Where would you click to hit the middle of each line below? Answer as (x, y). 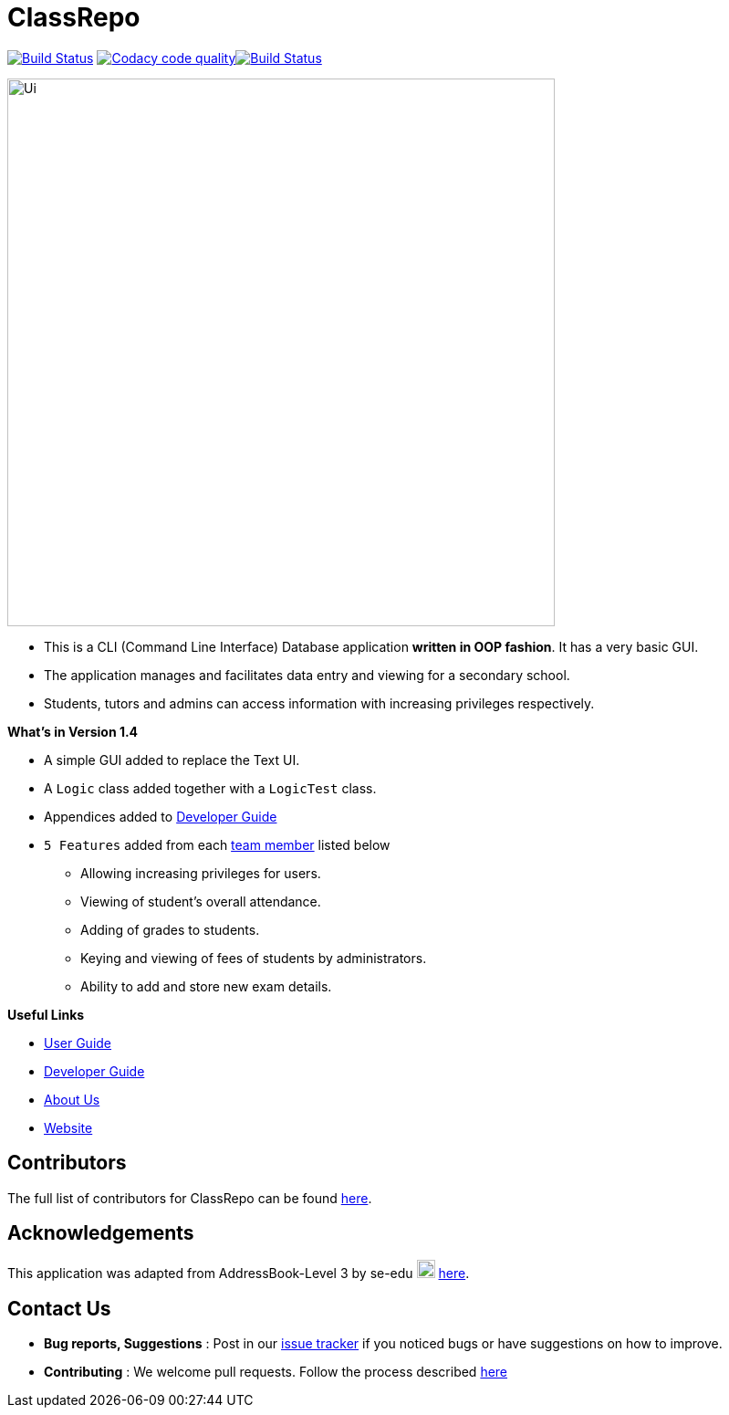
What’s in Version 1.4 (73, 731)
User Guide (78, 1043)
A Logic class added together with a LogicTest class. (210, 788)
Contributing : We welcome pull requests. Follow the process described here (276, 1372)
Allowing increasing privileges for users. (201, 873)
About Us (72, 1099)
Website (68, 1127)
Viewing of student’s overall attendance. (201, 901)
